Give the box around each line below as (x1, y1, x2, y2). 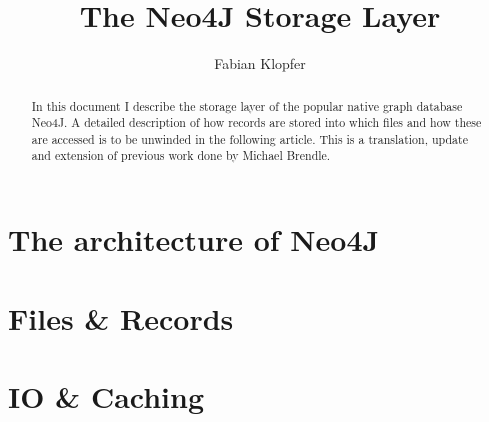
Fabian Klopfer (214, 53, 306, 74)
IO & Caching (8, 375, 205, 416)
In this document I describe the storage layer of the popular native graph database (31, 97, 463, 114)
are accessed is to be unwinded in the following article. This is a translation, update (31, 130, 468, 147)
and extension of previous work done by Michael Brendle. (31, 147, 331, 164)
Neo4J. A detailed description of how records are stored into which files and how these (31, 114, 482, 131)
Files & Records (8, 297, 234, 338)
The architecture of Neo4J (8, 219, 380, 260)
